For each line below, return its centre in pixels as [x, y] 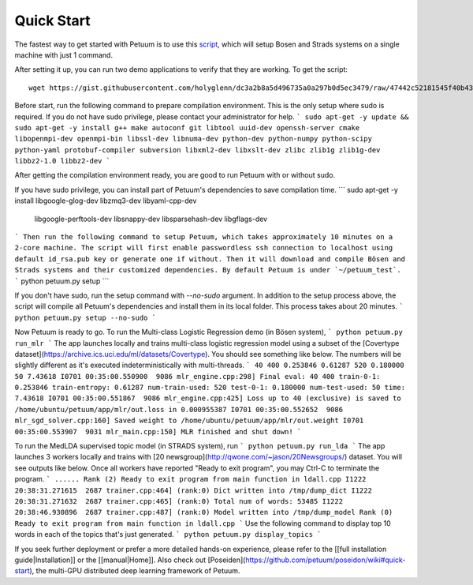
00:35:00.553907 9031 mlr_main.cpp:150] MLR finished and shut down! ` [158, 431]
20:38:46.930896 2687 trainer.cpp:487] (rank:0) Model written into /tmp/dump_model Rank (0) [204, 512]
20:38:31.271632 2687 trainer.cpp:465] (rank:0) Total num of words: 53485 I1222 [179, 501]
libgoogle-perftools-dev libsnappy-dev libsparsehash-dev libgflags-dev [151, 219]
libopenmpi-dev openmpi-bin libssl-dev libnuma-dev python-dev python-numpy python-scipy [193, 139]
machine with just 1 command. [64, 54]
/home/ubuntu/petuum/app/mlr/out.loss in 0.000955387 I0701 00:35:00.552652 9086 [179, 409]
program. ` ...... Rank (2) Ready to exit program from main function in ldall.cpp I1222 [190, 479]
